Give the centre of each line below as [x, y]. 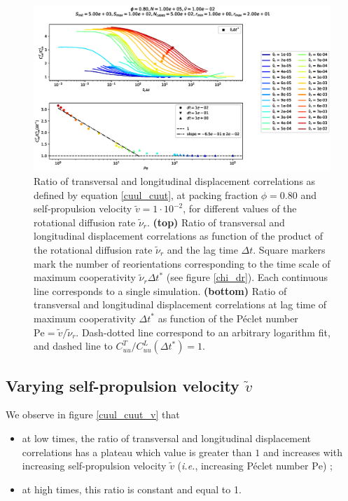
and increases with [302, 452]
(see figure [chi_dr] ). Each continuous [247, 277]
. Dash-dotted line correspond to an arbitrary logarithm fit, [203, 332]
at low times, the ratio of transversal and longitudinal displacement [167, 438]
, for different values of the [240, 208]
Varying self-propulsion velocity [123, 385]
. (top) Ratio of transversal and [216, 222]
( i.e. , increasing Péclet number [243, 466]
